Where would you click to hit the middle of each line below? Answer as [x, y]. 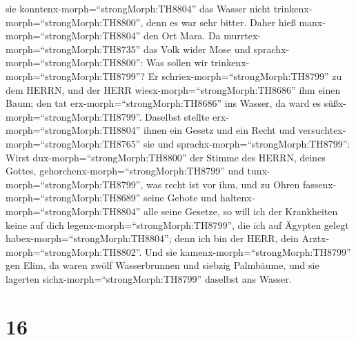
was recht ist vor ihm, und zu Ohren [223, 184]
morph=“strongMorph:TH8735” [73, 49]
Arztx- [316, 238]
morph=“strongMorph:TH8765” [73, 143]
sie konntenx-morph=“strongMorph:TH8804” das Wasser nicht [138, 8]
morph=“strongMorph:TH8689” [73, 198]
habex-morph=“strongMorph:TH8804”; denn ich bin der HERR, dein [152, 238]
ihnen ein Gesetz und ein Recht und [219, 130]
